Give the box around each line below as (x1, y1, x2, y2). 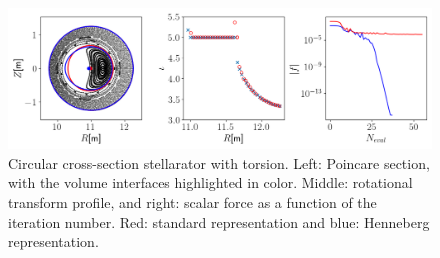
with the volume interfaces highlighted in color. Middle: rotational (8, 172, 413, 193)
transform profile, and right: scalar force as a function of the (8, 191, 377, 212)
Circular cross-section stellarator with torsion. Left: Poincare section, (8, 152, 430, 173)
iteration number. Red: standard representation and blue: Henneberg (8, 211, 430, 232)
